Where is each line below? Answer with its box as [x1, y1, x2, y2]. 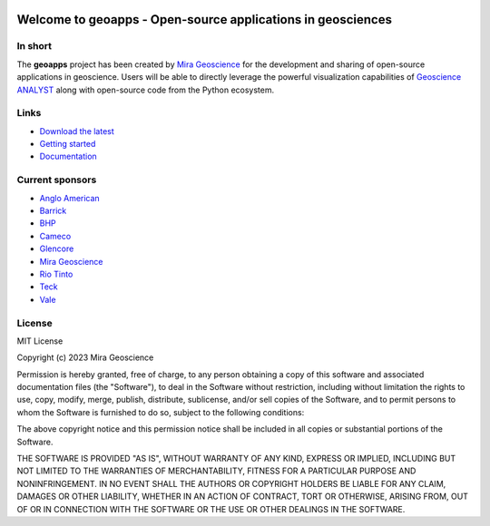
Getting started [39, 139, 96, 150]
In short [16, 40, 53, 53]
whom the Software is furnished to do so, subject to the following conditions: [16, 406, 305, 417]
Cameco [39, 230, 72, 241]
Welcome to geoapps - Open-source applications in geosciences [16, 12, 392, 27]
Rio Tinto [39, 268, 73, 279]
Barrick [39, 205, 67, 216]
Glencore [39, 243, 74, 254]
